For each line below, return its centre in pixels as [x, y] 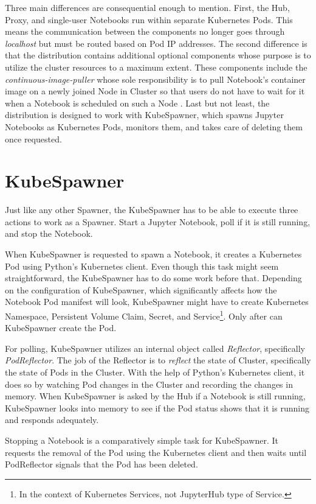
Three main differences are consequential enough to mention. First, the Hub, [147, 7]
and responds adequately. [52, 420]
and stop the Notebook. [49, 233]
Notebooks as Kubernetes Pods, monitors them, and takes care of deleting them [154, 126]
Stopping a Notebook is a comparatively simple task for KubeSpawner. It [142, 440]
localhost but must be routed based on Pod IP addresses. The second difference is [156, 43]
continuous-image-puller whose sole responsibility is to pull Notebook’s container [155, 79]
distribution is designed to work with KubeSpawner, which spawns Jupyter [144, 115]
